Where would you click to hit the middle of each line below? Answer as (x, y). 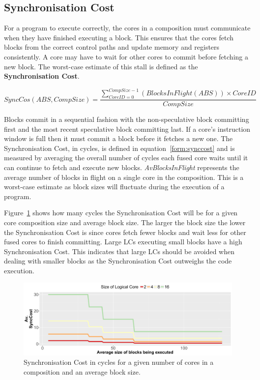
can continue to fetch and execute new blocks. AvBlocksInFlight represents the (122, 167)
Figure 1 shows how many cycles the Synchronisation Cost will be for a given (121, 213)
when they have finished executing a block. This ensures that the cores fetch (119, 37)
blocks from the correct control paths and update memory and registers (112, 47)
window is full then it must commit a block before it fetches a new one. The (118, 138)
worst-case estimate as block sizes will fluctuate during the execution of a (114, 187)
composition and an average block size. (82, 372)
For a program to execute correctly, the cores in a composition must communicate (127, 28)
